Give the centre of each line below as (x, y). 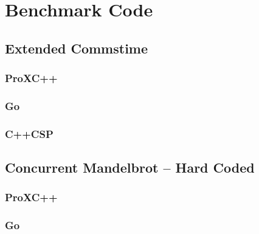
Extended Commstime (77, 48)
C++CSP (29, 133)
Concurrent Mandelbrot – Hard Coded (130, 167)
